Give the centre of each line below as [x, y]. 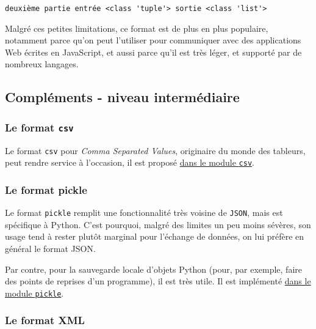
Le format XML [45, 320]
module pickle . [34, 293]
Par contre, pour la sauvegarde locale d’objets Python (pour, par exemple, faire [153, 269]
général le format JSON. [50, 248]
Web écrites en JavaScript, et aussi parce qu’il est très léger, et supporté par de [153, 52]
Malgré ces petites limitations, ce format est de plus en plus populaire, [137, 28]
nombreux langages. [42, 64]
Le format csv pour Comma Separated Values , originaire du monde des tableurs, [155, 150]
